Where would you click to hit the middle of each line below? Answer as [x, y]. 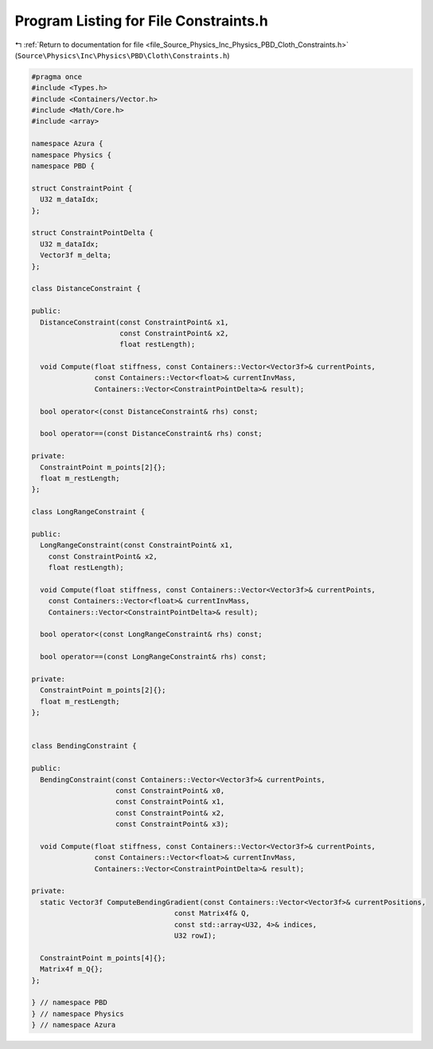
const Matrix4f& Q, [212, 913]
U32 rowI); [195, 935]
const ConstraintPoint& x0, [170, 790]
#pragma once [57, 77]
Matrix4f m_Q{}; [72, 969]
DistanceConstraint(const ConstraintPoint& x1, [135, 322]
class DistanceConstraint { [86, 289]
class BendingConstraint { [84, 746]
